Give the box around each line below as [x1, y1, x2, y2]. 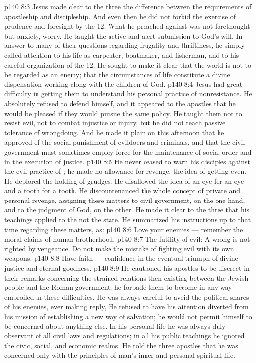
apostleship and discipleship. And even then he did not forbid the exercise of [4, 11, 236, 21]
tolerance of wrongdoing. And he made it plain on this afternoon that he [4, 127, 224, 137]
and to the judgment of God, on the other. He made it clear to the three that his [4, 204, 250, 215]
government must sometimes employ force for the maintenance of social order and [4, 146, 252, 157]
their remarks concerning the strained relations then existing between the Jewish [4, 272, 249, 282]
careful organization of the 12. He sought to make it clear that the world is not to [4, 59, 252, 70]
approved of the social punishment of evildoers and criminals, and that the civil [4, 137, 245, 147]
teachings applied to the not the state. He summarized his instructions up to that [4, 214, 251, 225]
